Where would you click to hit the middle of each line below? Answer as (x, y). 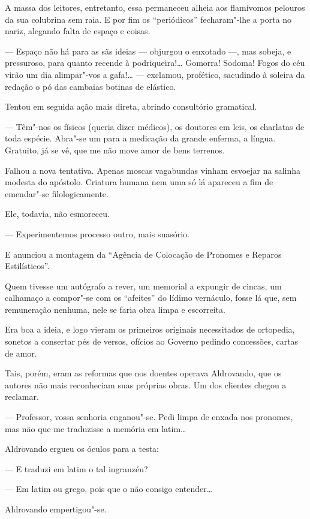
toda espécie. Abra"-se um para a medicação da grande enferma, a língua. (140, 138)
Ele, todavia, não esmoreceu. (57, 214)
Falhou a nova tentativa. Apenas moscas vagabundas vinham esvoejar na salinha (153, 170)
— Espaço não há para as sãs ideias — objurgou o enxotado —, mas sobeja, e (148, 51)
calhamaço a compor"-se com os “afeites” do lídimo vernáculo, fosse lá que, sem (151, 298)
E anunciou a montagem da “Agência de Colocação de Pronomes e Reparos (143, 254)
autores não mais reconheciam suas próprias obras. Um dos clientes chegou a (146, 384)
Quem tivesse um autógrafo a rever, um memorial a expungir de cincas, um (143, 286)
